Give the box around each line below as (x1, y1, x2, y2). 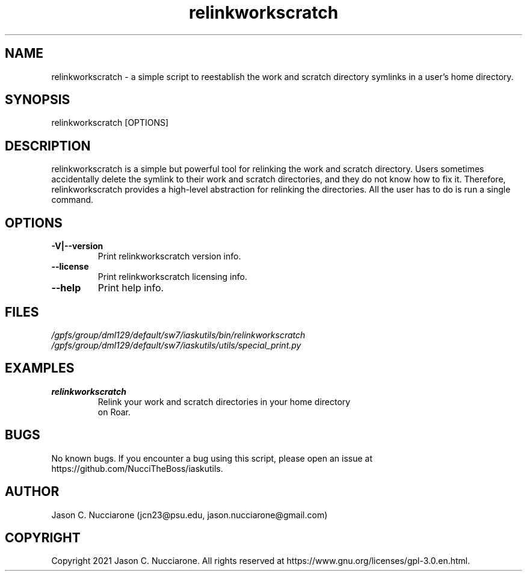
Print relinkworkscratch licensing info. (97, 271, 247, 282)
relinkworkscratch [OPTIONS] (51, 117, 169, 128)
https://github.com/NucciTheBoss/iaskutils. (51, 463, 223, 474)
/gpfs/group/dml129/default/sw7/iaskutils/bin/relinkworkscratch (51, 329, 306, 340)
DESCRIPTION (5, 138, 91, 153)
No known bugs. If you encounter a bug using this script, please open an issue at (51, 453, 373, 463)
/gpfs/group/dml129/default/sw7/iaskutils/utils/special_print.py (51, 339, 301, 350)
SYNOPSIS (5, 92, 70, 108)
